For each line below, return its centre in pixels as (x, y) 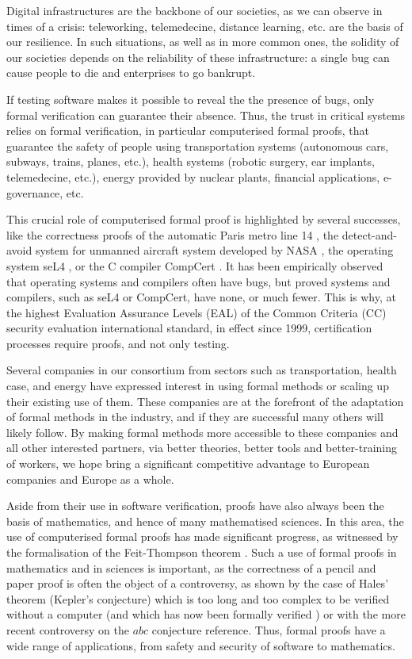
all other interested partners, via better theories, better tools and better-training (202, 448)
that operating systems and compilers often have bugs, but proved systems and (198, 281)
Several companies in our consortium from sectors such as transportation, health (202, 370)
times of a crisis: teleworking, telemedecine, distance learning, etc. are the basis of (205, 26)
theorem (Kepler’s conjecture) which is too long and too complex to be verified (198, 598)
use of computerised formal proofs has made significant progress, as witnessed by (202, 536)
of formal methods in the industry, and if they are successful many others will (195, 417)
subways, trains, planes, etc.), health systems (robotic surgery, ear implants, (191, 161)
